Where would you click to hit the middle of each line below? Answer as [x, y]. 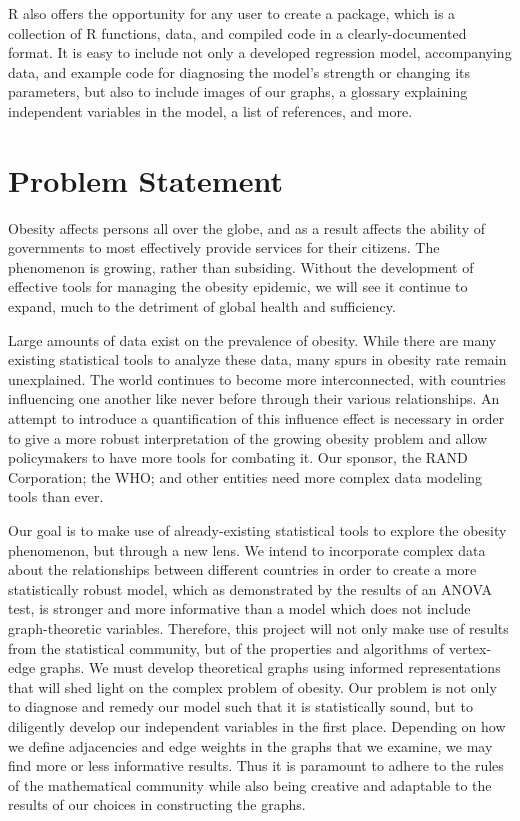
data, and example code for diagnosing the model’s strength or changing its [239, 71]
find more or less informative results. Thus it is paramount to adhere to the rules [256, 765]
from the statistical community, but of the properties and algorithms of [226, 647]
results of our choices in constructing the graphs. [157, 804]
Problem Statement [145, 179]
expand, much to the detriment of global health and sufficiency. [202, 306]
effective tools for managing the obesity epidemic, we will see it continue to [238, 286]
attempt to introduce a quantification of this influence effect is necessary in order [256, 418]
